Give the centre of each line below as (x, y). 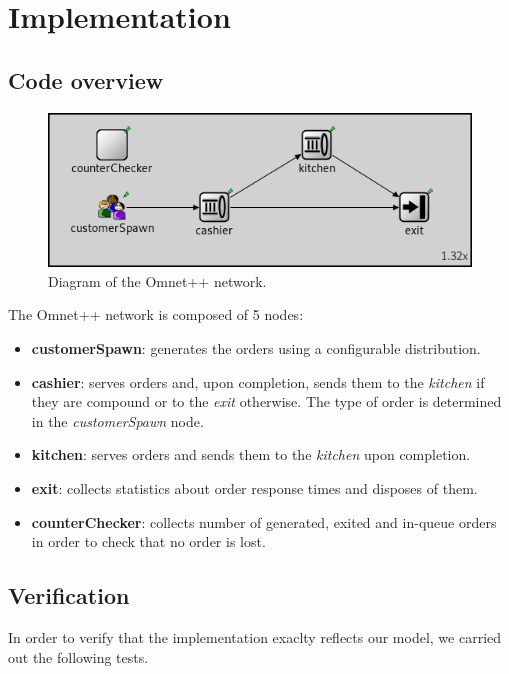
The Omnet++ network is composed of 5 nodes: (156, 314)
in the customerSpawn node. (117, 420)
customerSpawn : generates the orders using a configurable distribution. (256, 347)
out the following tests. (78, 656)
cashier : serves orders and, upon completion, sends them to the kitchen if (258, 381)
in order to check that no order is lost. (148, 541)
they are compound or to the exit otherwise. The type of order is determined (266, 401)
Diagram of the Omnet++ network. (157, 280)
